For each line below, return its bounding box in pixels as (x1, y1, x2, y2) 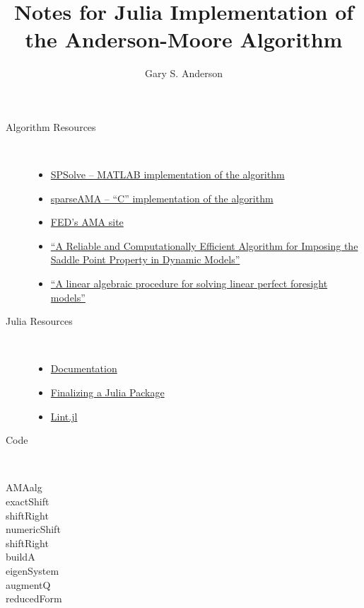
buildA (6, 549, 35, 564)
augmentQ (6, 577, 51, 592)
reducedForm (6, 591, 62, 606)
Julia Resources (6, 314, 73, 328)
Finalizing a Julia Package (50, 385, 165, 400)
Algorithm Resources (6, 119, 96, 134)
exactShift (6, 494, 49, 508)
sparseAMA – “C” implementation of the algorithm (50, 190, 274, 205)
